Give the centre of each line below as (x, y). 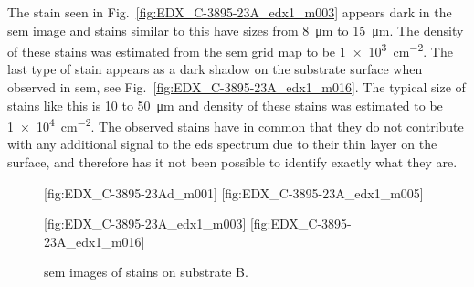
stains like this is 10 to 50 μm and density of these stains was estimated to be (225, 105)
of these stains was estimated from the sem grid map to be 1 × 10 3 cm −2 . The (230, 50)
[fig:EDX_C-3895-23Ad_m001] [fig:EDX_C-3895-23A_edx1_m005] (234, 192)
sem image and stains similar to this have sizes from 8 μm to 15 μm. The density (236, 30)
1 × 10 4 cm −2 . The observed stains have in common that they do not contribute (236, 125)
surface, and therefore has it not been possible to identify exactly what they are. (232, 162)
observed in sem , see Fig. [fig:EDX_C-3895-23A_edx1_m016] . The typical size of (237, 87)
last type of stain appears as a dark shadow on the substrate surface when (215, 69)
